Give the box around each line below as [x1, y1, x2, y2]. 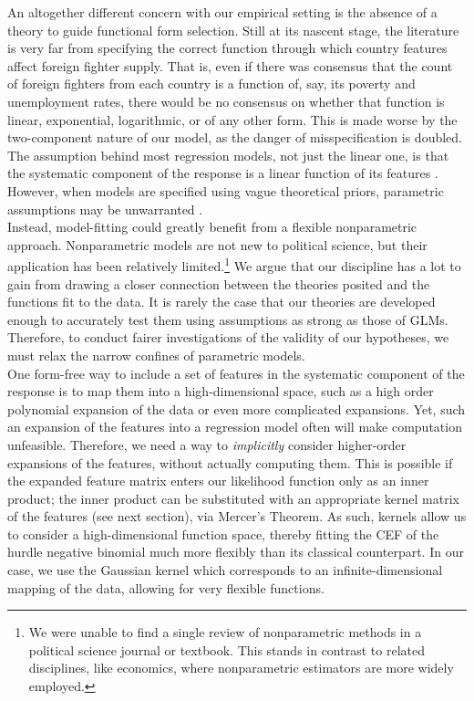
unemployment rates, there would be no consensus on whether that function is [7, 91, 445, 110]
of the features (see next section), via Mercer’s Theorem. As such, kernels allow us [7, 507, 467, 526]
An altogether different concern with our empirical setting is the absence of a [7, 3, 438, 21]
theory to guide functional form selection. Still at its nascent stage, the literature [7, 20, 459, 39]
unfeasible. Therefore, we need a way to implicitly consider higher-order [7, 434, 407, 454]
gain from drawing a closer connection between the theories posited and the [7, 274, 430, 293]
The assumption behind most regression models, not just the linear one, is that [7, 145, 449, 164]
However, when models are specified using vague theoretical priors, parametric [7, 181, 444, 200]
